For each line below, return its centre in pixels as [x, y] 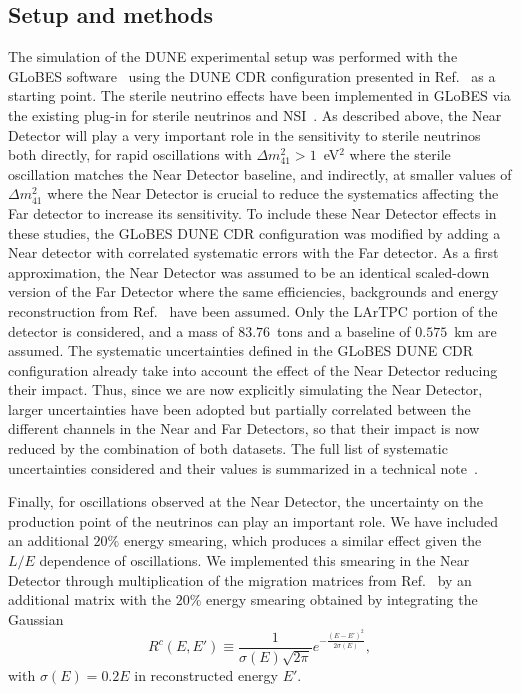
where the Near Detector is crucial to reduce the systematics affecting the [273, 193]
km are [475, 330]
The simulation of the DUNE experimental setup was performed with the [233, 56]
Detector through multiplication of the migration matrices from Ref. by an [240, 579]
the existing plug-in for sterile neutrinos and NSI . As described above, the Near [255, 114]
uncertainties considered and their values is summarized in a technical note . [243, 467]
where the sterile [400, 154]
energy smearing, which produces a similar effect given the [302, 540]
